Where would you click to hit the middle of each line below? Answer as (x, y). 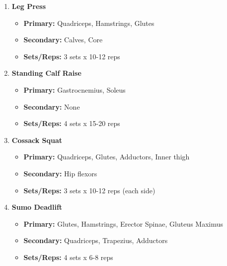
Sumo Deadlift (37, 207)
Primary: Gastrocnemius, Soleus (75, 89)
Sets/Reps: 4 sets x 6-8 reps (68, 257)
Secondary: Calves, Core (63, 40)
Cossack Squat (37, 140)
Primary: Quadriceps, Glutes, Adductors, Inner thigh (107, 157)
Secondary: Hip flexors (60, 173)
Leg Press (29, 6)
